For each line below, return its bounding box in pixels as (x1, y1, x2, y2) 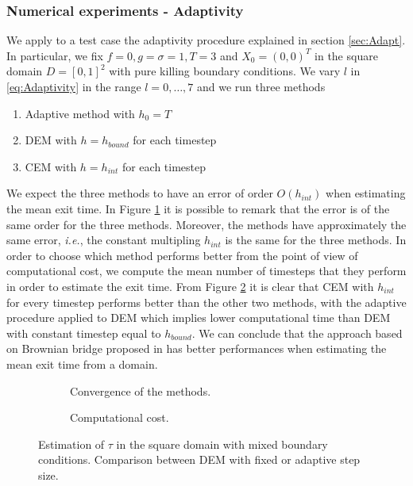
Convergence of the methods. (70, 382, 211, 399)
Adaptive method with (25, 105, 135, 121)
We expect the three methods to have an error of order (6, 185, 273, 201)
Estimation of (38, 435, 105, 452)
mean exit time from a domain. (6, 355, 158, 372)
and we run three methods (196, 78, 326, 94)
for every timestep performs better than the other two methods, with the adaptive (6, 293, 407, 310)
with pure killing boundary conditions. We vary (109, 63, 341, 79)
